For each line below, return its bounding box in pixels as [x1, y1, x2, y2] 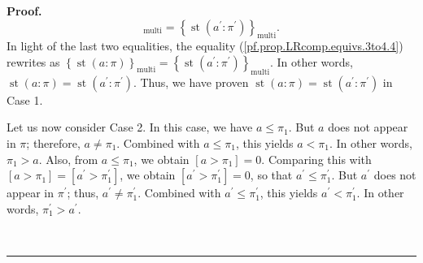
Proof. [7, 2, 42, 19]
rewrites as [7, 53, 60, 70]
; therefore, [26, 134, 81, 151]
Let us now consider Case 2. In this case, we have [7, 119, 253, 136]
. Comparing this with [261, 150, 372, 167]
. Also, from [38, 150, 98, 167]
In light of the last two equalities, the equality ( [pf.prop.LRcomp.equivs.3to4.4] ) [7, 37, 403, 54]
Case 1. [7, 91, 43, 108]
